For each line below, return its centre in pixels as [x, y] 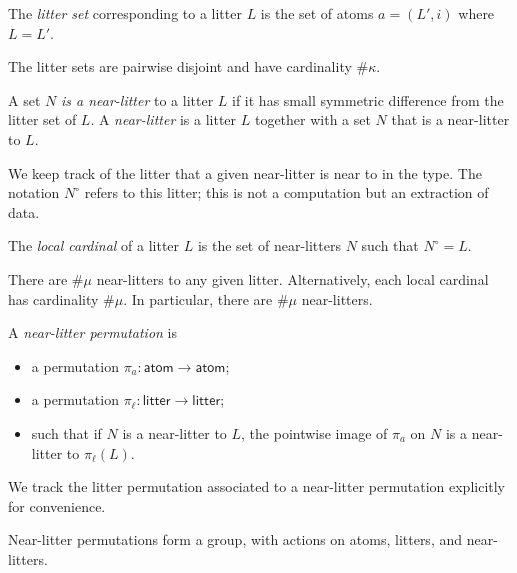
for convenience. [57, 505]
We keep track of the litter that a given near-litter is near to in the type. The [245, 172]
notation [34, 192]
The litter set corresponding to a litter [125, 13]
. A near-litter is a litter [163, 119]
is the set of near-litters [269, 245]
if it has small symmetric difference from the [368, 99]
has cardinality [53, 298]
